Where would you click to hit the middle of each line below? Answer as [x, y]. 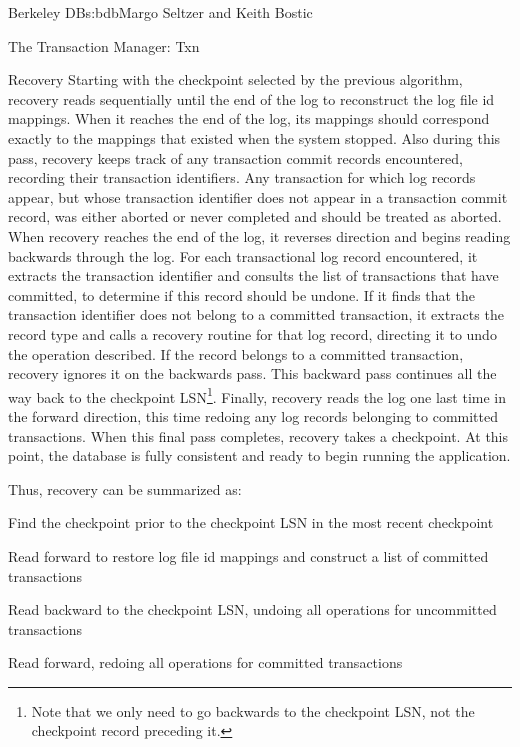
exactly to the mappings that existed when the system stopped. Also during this [254, 137]
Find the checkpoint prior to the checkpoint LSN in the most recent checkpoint [251, 522]
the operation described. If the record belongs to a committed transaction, [236, 353]
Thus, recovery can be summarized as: [125, 488]
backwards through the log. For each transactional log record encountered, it [243, 255]
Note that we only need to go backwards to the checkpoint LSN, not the [253, 710]
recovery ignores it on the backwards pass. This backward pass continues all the [252, 373]
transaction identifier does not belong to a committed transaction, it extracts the [256, 314]
